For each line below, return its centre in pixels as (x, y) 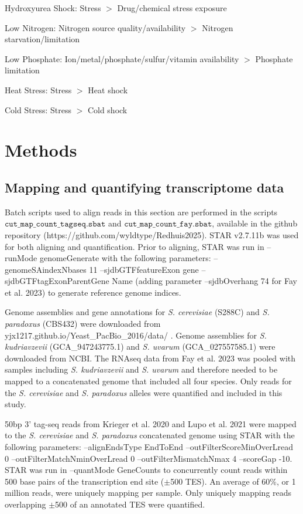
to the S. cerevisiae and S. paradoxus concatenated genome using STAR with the (150, 435)
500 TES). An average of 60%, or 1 (233, 481)
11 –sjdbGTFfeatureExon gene (144, 269)
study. (16, 404)
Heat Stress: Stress (38, 89)
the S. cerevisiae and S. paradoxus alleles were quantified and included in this (144, 392)
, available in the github (255, 223)
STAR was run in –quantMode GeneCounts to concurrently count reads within (146, 470)
